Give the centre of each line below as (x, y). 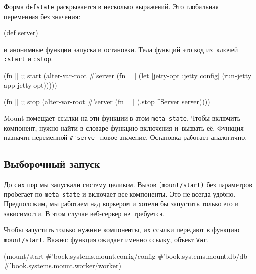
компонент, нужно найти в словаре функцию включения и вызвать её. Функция (124, 127)
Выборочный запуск (52, 164)
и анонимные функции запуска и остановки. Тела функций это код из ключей (121, 49)
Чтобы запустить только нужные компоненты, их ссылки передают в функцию (122, 230)
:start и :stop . (29, 59)
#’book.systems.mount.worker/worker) (63, 265)
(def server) (21, 33)
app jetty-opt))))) (31, 85)
